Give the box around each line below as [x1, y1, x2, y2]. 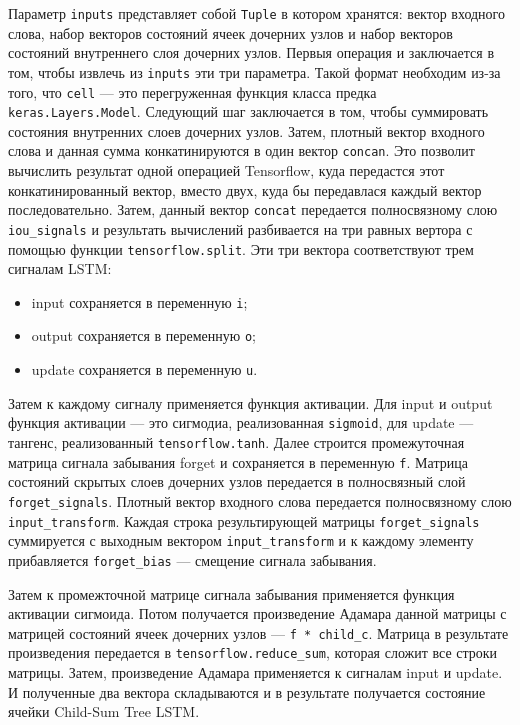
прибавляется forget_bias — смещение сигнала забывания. [8, 549, 377, 570]
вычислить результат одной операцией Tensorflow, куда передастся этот [8, 160, 445, 181]
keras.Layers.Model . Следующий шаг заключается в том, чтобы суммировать [8, 101, 489, 122]
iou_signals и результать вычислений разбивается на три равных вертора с [8, 218, 473, 239]
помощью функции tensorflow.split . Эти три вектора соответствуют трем [8, 238, 474, 259]
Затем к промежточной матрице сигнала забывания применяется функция [8, 583, 455, 604]
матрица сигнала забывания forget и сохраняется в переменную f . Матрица [8, 451, 468, 472]
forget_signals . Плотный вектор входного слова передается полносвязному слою [8, 490, 512, 511]
